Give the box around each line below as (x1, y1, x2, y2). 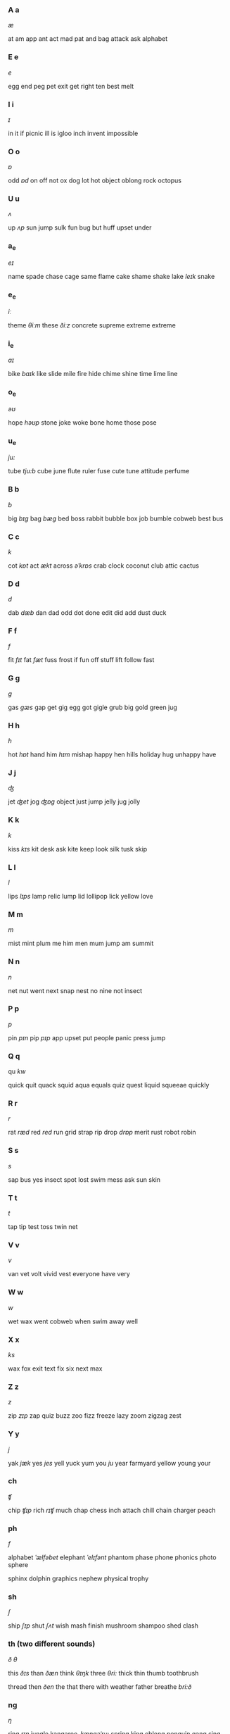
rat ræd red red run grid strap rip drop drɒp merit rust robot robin (8, 1128, 196, 1137)
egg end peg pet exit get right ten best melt (8, 82, 134, 90)
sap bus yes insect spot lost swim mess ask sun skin (8, 1175, 161, 1184)
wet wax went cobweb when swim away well (8, 1317, 138, 1326)
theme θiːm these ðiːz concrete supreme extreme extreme (8, 320, 177, 329)
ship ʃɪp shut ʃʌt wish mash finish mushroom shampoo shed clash (8, 1621, 199, 1630)
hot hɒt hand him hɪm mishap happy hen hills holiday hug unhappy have (8, 750, 217, 759)
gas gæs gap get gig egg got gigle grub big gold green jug (8, 703, 178, 711)
